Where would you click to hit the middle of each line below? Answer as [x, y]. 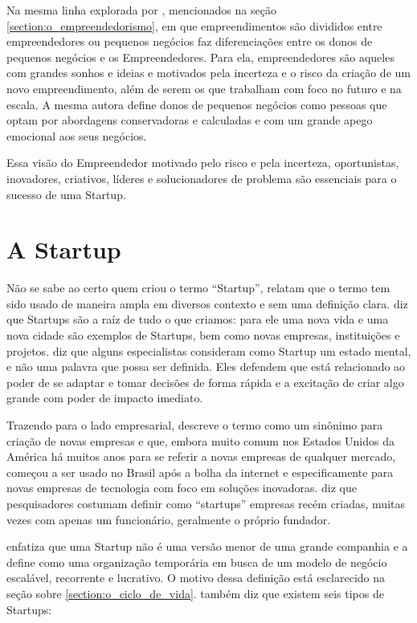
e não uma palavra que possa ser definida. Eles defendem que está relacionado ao [206, 366]
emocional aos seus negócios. [77, 135]
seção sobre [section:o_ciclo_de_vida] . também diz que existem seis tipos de [195, 593]
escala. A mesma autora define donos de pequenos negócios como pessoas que [197, 104]
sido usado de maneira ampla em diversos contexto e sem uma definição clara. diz [207, 303]
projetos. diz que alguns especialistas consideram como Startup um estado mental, [209, 350]
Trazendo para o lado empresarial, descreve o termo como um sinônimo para [195, 425]
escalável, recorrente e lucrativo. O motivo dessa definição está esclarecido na [196, 578]
